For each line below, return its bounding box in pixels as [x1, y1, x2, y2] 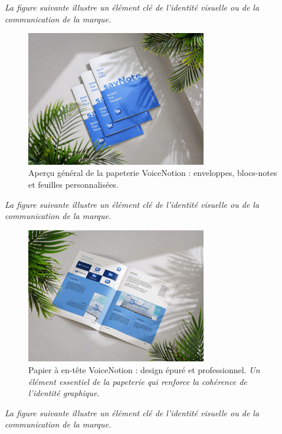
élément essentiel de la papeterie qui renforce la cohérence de [28, 375, 247, 387]
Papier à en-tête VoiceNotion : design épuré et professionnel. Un [28, 363, 260, 376]
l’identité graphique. [28, 387, 100, 399]
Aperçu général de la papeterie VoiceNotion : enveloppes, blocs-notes [28, 167, 277, 179]
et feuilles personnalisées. [28, 178, 119, 190]
